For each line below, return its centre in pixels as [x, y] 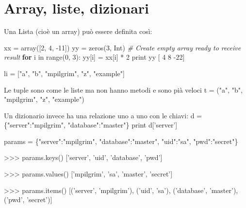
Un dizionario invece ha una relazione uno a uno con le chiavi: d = [103, 115]
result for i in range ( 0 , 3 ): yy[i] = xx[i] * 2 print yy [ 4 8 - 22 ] [94, 57]
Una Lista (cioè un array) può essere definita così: [78, 31]
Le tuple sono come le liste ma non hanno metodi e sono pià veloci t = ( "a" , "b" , [123, 89]
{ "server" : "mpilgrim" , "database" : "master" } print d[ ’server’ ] [91, 125]
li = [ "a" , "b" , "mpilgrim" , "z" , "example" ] [64, 73]
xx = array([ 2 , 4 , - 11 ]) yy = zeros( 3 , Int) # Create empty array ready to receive [123, 47]
